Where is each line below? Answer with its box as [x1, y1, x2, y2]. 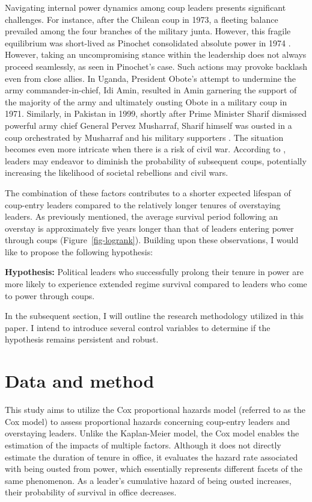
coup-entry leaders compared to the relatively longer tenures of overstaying [5, 198, 281, 211]
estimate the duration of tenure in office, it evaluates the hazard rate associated [5, 450, 298, 463]
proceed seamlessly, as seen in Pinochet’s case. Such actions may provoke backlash [5, 60, 307, 72]
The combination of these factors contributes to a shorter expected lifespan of [5, 186, 291, 199]
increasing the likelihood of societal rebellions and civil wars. [5, 166, 228, 179]
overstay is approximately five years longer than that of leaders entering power [5, 222, 294, 234]
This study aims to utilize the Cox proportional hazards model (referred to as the [5, 403, 305, 416]
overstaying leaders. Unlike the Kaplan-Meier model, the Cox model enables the [5, 427, 299, 439]
